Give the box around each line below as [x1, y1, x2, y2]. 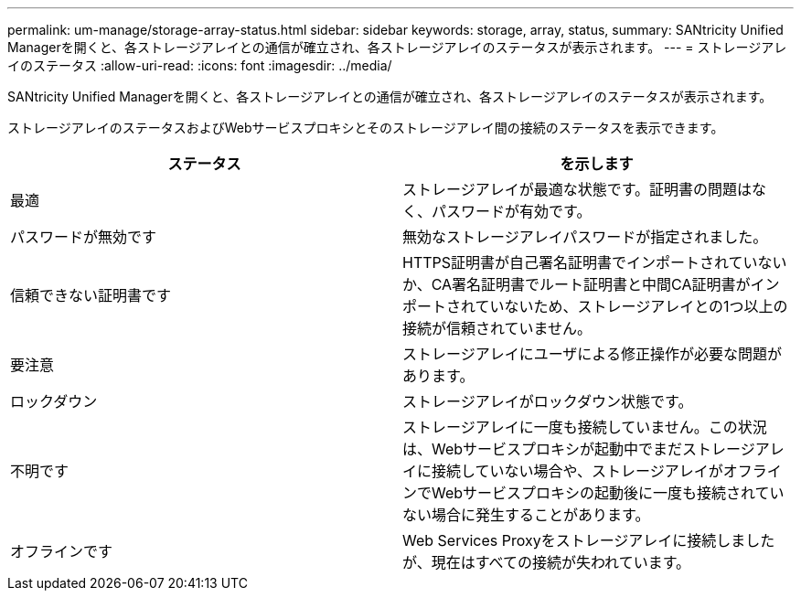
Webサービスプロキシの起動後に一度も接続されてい [432, 484, 785, 502]
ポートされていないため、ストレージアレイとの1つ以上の [402, 297, 788, 315]
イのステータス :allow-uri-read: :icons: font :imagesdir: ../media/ [7, 58, 392, 73]
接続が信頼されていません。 [402, 319, 593, 337]
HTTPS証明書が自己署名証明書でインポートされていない [402, 253, 787, 272]
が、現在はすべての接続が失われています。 [402, 553, 691, 571]
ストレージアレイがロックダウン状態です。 [402, 392, 693, 411]
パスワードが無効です [10, 228, 157, 246]
